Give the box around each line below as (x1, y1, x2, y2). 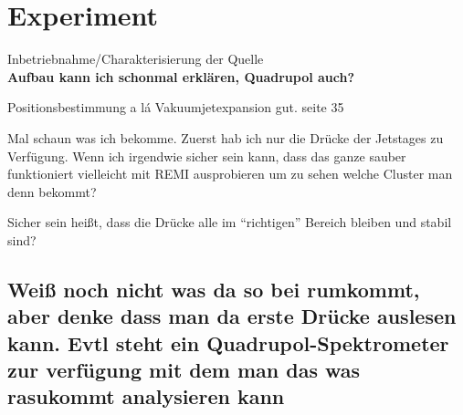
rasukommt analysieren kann (7, 382, 285, 410)
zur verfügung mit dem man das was (7, 356, 361, 384)
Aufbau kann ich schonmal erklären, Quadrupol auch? (7, 67, 355, 86)
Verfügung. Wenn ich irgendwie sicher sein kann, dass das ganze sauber (7, 146, 406, 165)
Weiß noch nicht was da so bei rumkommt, (7, 275, 420, 303)
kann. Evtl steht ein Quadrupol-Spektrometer (7, 328, 449, 357)
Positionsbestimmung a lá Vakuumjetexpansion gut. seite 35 (7, 98, 344, 117)
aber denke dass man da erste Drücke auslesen (7, 302, 457, 330)
